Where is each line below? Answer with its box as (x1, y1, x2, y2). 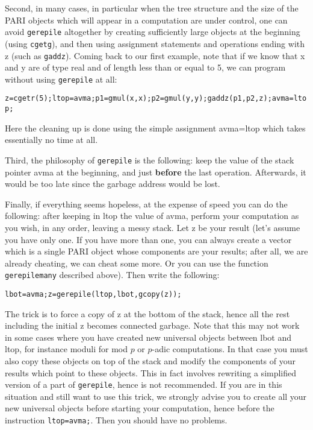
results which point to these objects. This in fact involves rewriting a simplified (5, 366, 297, 379)
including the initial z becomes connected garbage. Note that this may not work (5, 319, 300, 332)
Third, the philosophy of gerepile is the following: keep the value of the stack (5, 153, 294, 166)
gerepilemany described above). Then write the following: (5, 268, 220, 281)
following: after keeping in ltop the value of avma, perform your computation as (5, 209, 299, 222)
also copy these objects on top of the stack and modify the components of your (5, 355, 296, 367)
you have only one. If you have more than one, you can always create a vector (5, 233, 292, 245)
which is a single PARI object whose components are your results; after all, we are (5, 245, 308, 258)
